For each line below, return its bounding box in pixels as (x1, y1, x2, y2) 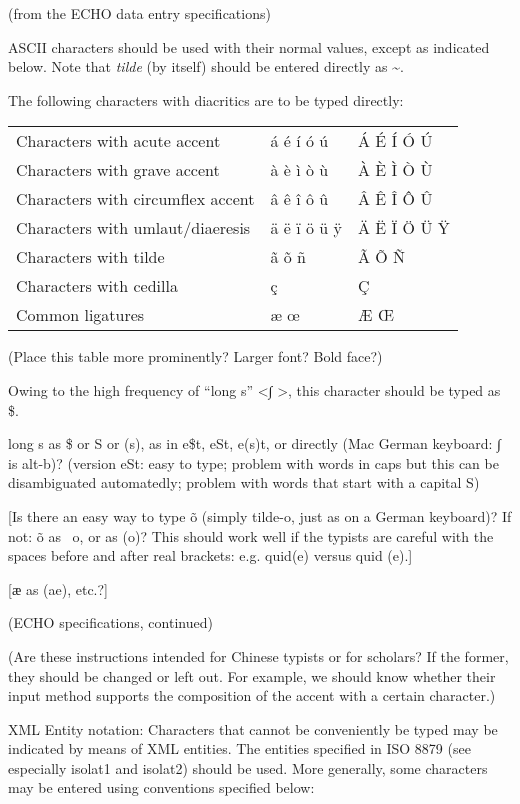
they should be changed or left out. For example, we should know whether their (8, 665, 496, 686)
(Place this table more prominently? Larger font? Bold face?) (8, 346, 383, 367)
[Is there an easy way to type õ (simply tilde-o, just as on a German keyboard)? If (8, 505, 512, 526)
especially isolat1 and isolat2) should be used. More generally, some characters (8, 757, 488, 778)
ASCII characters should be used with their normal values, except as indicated (8, 36, 490, 57)
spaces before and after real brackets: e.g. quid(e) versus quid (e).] (8, 545, 413, 566)
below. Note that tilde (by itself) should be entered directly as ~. (8, 56, 404, 77)
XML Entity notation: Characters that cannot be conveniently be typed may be (8, 718, 498, 739)
